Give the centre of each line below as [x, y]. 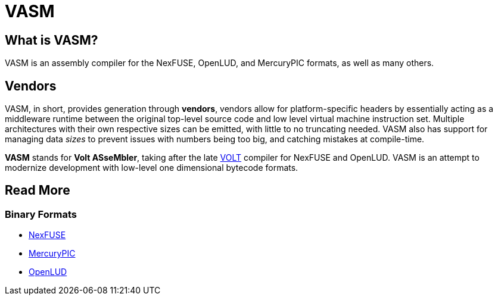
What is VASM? [52, 40]
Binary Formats [41, 214]
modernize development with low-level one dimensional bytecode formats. [152, 168]
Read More [38, 190]
